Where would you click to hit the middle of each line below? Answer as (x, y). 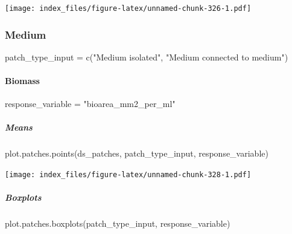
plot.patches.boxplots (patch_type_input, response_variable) (118, 223)
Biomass (22, 81)
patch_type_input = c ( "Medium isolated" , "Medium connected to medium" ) (147, 57)
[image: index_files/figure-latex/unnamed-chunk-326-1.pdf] (128, 8)
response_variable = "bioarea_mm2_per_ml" (90, 104)
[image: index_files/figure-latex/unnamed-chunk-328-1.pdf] (128, 175)
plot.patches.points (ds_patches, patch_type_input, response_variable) (137, 153)
